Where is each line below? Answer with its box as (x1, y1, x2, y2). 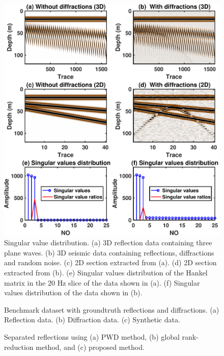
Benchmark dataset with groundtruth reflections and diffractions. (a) (4, 304, 219, 315)
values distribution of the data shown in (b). (4, 287, 143, 298)
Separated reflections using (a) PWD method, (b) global (4, 332, 180, 342)
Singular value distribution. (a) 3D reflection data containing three (4, 237, 212, 248)
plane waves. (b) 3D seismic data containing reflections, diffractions (4, 247, 214, 258)
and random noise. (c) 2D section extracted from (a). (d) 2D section (4, 257, 217, 268)
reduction (4, 341, 34, 352)
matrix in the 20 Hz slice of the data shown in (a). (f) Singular (4, 277, 200, 288)
